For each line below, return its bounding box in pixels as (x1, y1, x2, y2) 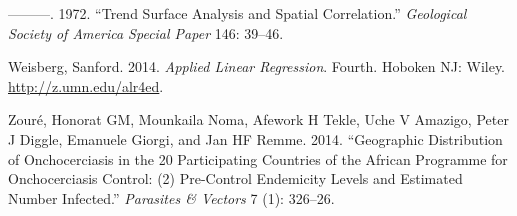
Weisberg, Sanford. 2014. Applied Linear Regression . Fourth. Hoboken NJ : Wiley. (8, 56, 506, 77)
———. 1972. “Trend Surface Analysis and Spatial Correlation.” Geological (8, 3, 467, 23)
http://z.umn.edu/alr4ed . (8, 75, 164, 96)
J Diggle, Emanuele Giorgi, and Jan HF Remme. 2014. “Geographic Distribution (8, 128, 503, 149)
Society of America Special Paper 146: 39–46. (8, 22, 284, 43)
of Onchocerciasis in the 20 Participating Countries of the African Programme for (8, 148, 508, 169)
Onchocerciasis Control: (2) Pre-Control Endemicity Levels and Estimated (8, 168, 463, 189)
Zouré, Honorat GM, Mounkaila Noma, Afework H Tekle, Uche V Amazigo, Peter (8, 109, 509, 130)
